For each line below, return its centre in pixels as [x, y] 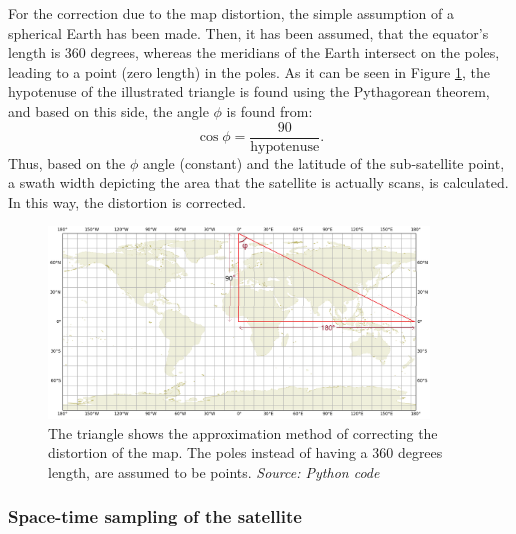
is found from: [269, 110]
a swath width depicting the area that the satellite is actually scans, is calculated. [258, 182]
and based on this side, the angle [108, 110]
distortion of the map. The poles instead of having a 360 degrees [245, 452]
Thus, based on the [67, 162]
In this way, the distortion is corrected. [127, 201]
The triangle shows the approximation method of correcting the [243, 432]
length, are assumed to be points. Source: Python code [214, 471]
